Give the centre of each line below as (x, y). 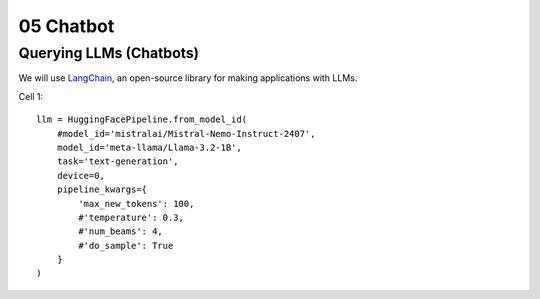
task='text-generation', (117, 161)
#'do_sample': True (126, 245)
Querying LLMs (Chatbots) (109, 53)
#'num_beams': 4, (121, 231)
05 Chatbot (66, 26)
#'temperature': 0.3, (131, 217)
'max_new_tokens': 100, (136, 203)
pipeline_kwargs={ (102, 189)
